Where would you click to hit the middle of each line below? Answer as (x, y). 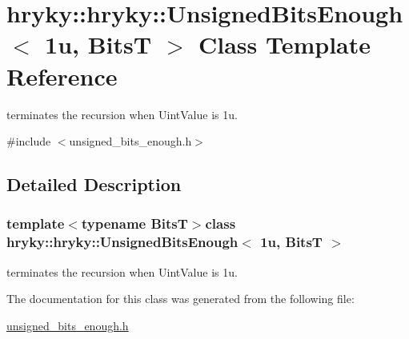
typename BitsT (134, 223)
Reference (62, 76)
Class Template (284, 44)
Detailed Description (94, 184)
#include (29, 141)
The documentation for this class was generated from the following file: (180, 299)
